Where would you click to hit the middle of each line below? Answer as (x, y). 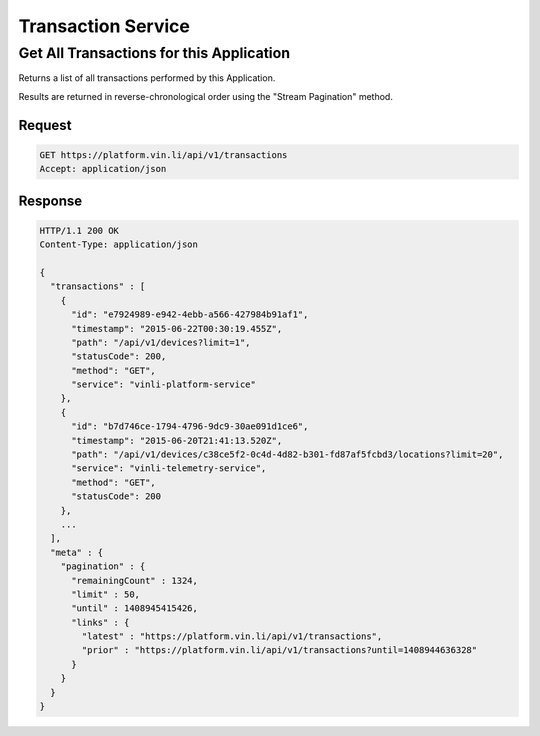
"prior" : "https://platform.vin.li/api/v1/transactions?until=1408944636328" (279, 650)
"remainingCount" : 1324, (135, 580)
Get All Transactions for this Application (154, 53)
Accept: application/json (103, 169)
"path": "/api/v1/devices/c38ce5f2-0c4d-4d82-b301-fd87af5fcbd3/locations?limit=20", (287, 454)
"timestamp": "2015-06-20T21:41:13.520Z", (177, 440)
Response (50, 200)
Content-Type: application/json (119, 244)
